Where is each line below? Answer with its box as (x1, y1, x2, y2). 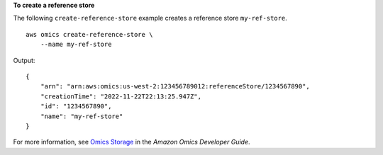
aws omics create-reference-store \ (26, 30, 153, 38)
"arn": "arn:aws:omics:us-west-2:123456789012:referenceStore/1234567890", (40, 82, 310, 91)
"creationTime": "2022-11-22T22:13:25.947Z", (40, 92, 202, 101)
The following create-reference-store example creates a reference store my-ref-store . (13, 14, 287, 23)
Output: (13, 56, 35, 64)
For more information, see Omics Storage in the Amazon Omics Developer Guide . (13, 138, 251, 147)
